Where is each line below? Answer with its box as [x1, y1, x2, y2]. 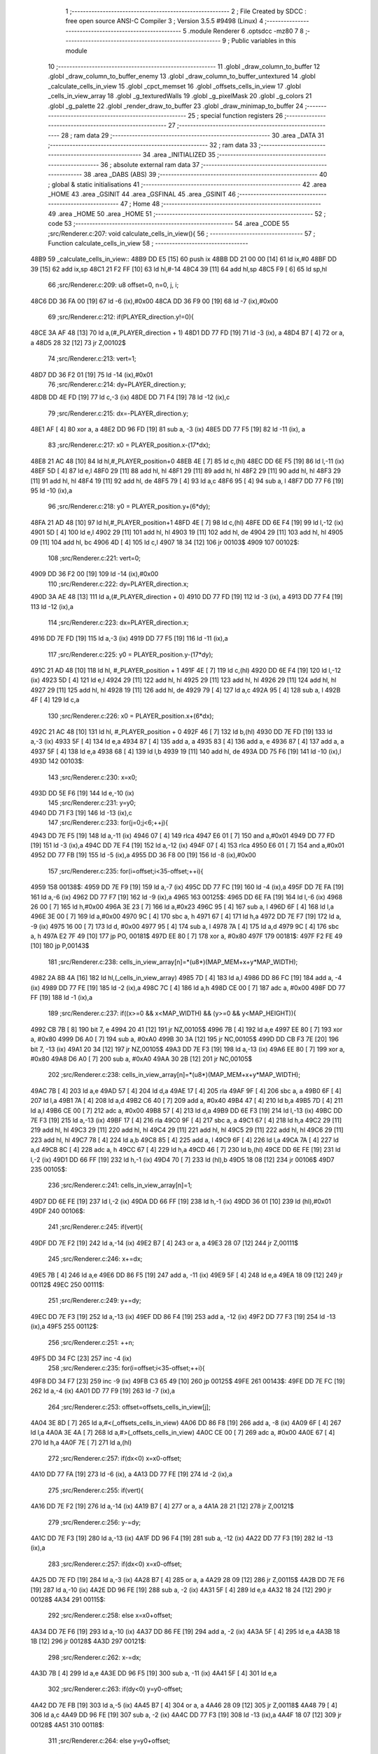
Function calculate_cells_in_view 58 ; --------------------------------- [48, 239, 248, 247]
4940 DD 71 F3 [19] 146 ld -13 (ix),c [30, 808, 132, 817]
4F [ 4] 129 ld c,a [30, 695, 80, 704]
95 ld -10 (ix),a [30, 486, 73, 495]
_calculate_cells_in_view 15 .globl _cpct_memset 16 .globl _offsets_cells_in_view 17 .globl [48, 81, 301, 91]
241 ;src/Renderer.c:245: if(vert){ [48, 1223, 143, 1231]
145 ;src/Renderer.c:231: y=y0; [48, 798, 136, 807]
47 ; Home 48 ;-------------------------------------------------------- [120, 200, 321, 208]
